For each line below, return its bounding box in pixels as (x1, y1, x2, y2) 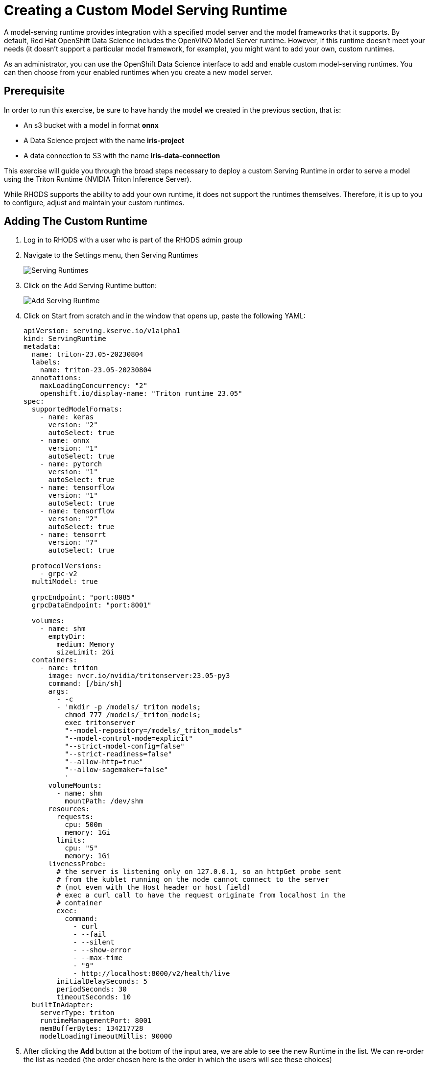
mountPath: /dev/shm (65, 797, 143, 805)
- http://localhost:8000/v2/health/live (73, 970, 230, 978)
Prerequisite (4, 85, 65, 97)
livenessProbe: (48, 860, 106, 868)
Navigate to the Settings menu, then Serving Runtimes (24, 251, 198, 260)
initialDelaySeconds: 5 (56, 977, 147, 986)
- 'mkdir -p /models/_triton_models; (56, 703, 201, 711)
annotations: (31, 374, 82, 382)
